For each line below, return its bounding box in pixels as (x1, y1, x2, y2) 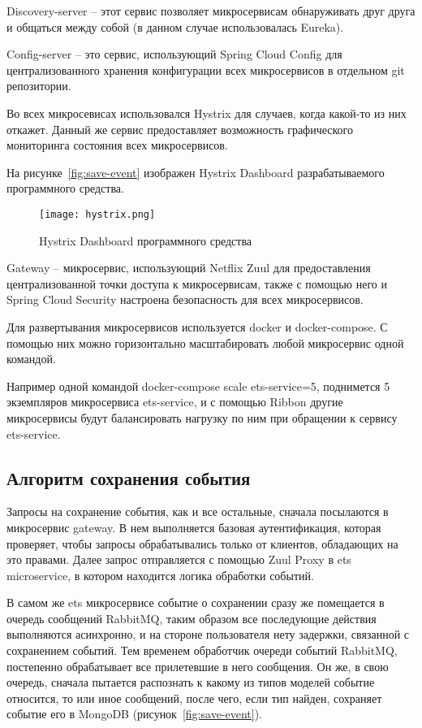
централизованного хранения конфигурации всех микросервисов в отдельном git (6, 61, 405, 78)
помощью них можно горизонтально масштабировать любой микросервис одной (6, 334, 404, 351)
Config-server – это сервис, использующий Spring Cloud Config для (6, 45, 342, 63)
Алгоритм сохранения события (6, 465, 251, 490)
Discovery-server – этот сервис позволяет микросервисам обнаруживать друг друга (6, 2, 416, 19)
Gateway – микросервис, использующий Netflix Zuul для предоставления (6, 259, 371, 276)
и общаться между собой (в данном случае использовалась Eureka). (6, 18, 344, 35)
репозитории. (6, 77, 71, 94)
